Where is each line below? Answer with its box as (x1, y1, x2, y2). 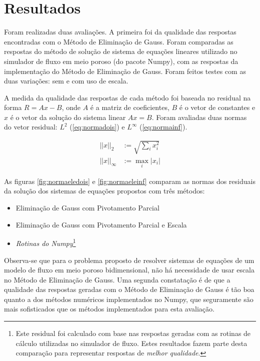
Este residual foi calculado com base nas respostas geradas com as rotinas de (15, 328, 251, 338)
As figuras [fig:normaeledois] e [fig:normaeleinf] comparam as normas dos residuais (4, 175, 255, 186)
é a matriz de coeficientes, (90, 102, 169, 112)
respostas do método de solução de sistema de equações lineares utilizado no (4, 46, 237, 56)
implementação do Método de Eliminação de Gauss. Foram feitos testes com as (4, 65, 246, 76)
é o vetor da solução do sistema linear (10, 111, 126, 122)
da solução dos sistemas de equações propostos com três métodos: (4, 185, 205, 196)
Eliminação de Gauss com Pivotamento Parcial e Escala (15, 219, 187, 229)
